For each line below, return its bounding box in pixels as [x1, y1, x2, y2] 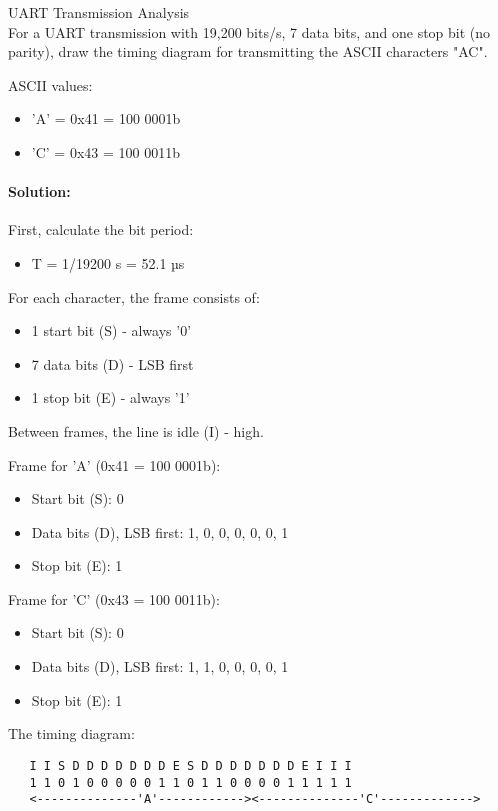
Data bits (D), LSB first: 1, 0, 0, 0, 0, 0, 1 [31, 521, 289, 542]
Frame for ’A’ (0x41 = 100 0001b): [8, 454, 221, 475]
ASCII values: [8, 74, 93, 95]
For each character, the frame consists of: [8, 286, 260, 307]
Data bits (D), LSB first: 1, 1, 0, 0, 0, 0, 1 [31, 656, 289, 677]
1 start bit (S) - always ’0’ [31, 320, 192, 341]
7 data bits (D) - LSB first [31, 353, 194, 374]
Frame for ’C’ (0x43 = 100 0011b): [8, 588, 220, 609]
